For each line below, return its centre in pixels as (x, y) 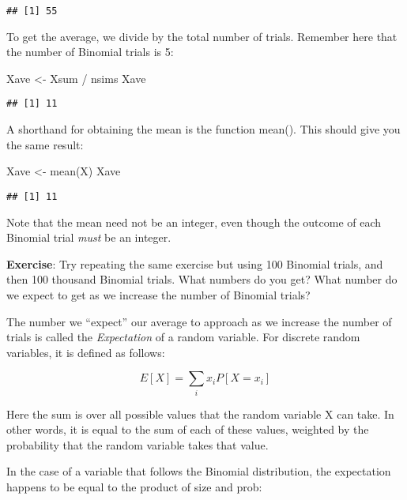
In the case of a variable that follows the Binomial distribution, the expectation (199, 471)
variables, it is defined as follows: (86, 352)
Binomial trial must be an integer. (89, 237)
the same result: (45, 144)
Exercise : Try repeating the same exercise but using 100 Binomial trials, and (195, 263)
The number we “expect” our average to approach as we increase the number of (199, 321)
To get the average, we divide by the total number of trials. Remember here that (202, 36)
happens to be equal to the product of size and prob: (134, 486)
